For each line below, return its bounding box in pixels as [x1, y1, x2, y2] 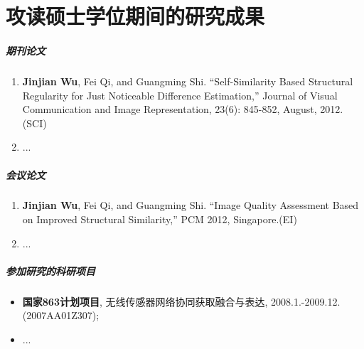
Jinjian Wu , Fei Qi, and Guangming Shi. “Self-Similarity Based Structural [22, 73, 353, 88]
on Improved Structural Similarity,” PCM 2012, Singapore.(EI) [22, 212, 297, 227]
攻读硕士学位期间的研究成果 [6, 1, 265, 31]
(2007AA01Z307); [22, 308, 100, 323]
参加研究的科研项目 [6, 263, 95, 278]
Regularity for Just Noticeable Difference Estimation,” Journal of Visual [22, 87, 338, 102]
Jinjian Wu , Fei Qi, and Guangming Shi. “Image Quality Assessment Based [22, 198, 359, 213]
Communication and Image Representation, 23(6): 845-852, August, [22, 102, 317, 117]
